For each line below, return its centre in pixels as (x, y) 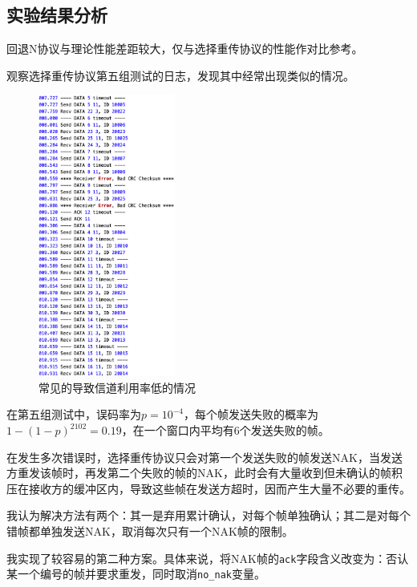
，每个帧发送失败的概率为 (251, 414)
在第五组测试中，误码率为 (74, 414)
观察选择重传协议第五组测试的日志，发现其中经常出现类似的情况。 (180, 75)
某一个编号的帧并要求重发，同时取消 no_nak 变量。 (136, 574)
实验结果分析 (57, 15)
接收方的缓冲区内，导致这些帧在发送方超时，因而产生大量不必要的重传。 (219, 488)
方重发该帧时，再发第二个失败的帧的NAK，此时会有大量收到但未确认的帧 (199, 473)
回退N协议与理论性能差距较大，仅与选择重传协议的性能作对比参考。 (185, 49)
